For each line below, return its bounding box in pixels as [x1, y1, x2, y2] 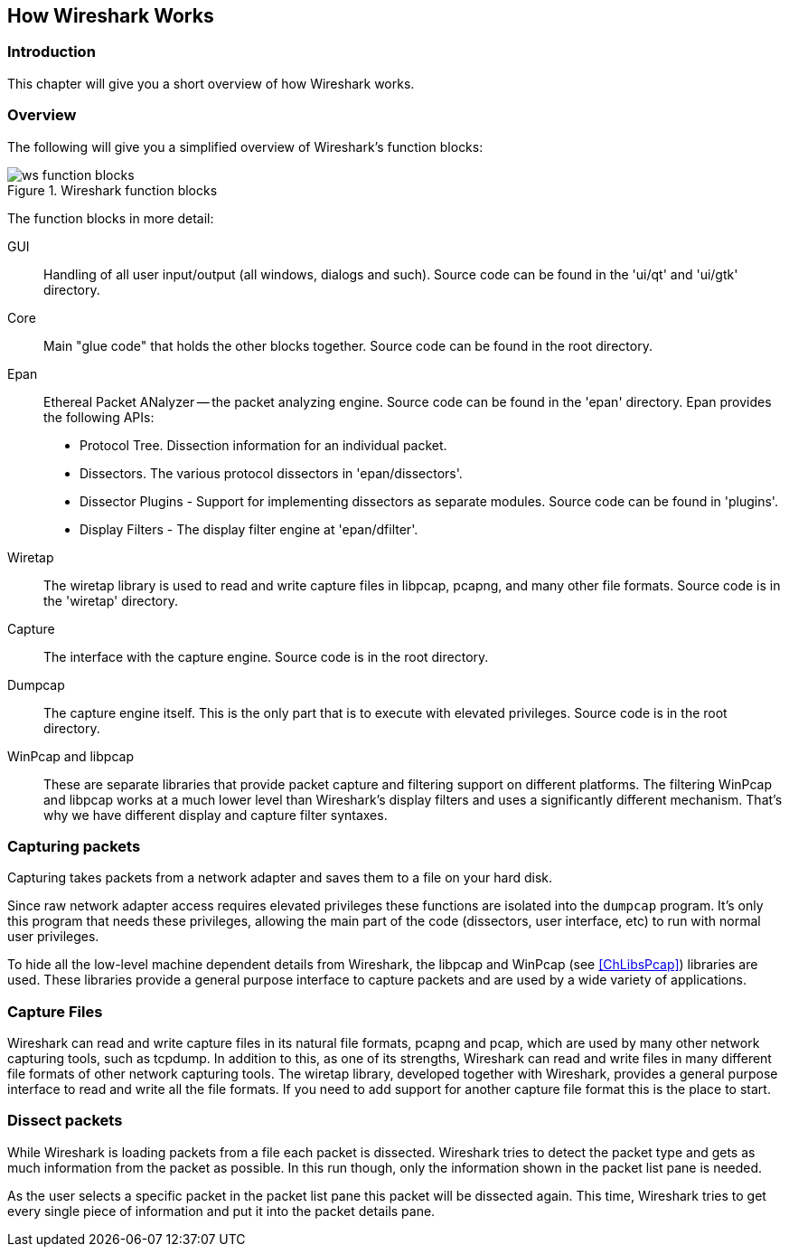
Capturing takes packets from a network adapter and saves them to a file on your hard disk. [7, 870, 553, 886]
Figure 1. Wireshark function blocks [7, 182, 218, 198]
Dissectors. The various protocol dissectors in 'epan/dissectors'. [80, 465, 463, 481]
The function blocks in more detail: [7, 210, 214, 226]
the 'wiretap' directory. [43, 592, 178, 608]
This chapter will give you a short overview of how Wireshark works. [7, 75, 415, 91]
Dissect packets [7, 1111, 123, 1130]
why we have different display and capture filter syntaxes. [43, 806, 388, 823]
